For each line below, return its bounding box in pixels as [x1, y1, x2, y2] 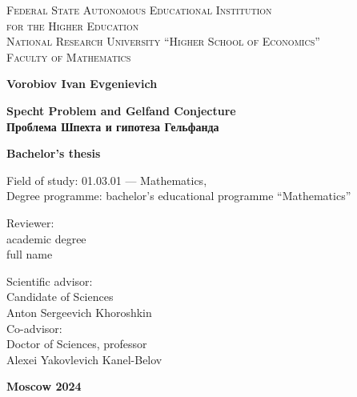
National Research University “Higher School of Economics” [6, 33, 320, 50]
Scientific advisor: [6, 272, 93, 289]
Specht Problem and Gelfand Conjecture [6, 102, 236, 118]
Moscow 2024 [6, 378, 82, 395]
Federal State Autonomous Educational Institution [6, 2, 272, 18]
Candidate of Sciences [6, 288, 114, 305]
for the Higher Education [6, 17, 139, 34]
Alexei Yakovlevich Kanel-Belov [6, 351, 162, 367]
